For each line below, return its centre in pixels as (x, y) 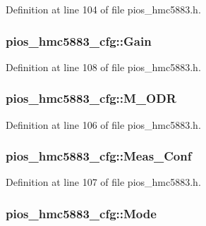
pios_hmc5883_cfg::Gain (79, 40)
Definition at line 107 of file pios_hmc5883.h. (103, 182)
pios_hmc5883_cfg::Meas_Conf (99, 156)
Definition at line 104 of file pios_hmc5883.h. (103, 9)
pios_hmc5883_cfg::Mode (81, 213)
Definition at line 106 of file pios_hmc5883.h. (103, 124)
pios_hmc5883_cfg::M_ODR (91, 98)
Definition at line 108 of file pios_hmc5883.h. (103, 67)
